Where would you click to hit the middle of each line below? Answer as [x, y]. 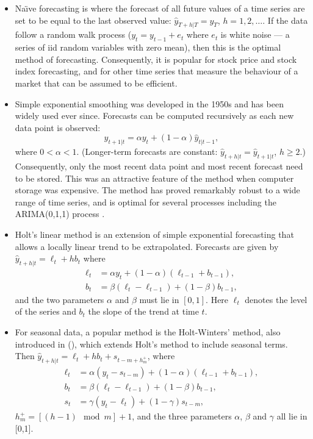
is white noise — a [255, 34]
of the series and [45, 311]
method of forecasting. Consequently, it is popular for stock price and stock [156, 59]
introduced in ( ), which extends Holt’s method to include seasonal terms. [151, 344]
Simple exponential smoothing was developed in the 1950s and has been [149, 103]
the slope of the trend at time [143, 311]
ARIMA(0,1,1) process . [60, 214]
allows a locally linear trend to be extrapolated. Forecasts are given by [147, 246]
